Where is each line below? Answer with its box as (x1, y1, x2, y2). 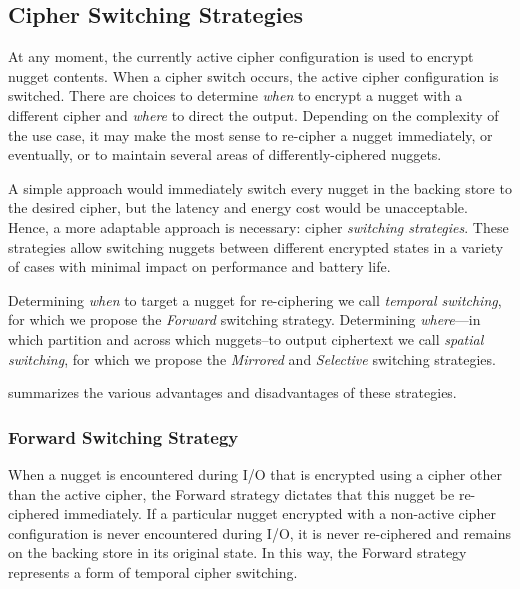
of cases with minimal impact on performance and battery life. (8, 256, 391, 277)
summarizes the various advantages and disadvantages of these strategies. (8, 382, 457, 403)
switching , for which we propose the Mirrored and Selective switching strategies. (8, 348, 496, 369)
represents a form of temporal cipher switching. (8, 561, 298, 582)
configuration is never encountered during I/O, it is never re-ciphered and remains (8, 522, 512, 543)
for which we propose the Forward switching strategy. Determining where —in (8, 309, 481, 330)
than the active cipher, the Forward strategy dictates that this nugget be (8, 483, 455, 504)
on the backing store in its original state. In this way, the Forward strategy (8, 542, 467, 563)
